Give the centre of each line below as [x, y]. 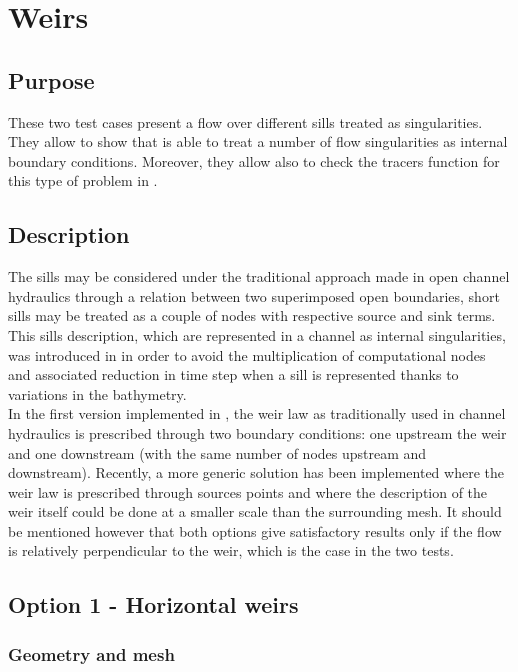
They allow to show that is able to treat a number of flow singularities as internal [258, 141]
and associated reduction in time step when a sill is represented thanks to [233, 374]
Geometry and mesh [91, 653]
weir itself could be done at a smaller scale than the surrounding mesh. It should [255, 511]
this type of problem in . [83, 180]
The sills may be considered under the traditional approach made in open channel [259, 276]
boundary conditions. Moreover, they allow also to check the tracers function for [254, 160]
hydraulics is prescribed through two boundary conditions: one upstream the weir [257, 432]
